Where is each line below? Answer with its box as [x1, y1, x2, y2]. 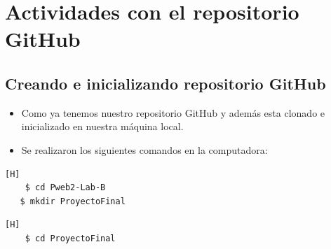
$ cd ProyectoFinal [25, 233, 116, 243]
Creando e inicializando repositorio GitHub [5, 72, 326, 94]
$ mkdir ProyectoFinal [20, 196, 126, 206]
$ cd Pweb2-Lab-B [25, 183, 106, 193]
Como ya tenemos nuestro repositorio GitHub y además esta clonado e [21, 105, 325, 120]
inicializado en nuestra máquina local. [21, 119, 184, 134]
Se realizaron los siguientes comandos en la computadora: [21, 142, 268, 157]
